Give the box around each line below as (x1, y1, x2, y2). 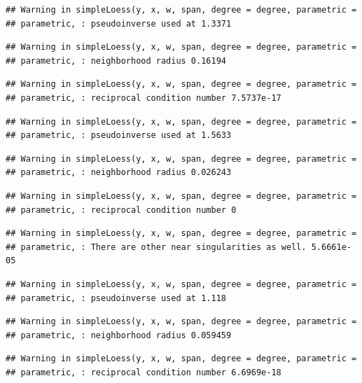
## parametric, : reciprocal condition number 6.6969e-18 (6, 367, 281, 377)
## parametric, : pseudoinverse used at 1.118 (6, 293, 226, 303)
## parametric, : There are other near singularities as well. (6, 242, 307, 252)
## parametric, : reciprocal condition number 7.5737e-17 (6, 92, 281, 103)
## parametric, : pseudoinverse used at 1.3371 (6, 18, 232, 29)
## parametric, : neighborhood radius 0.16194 (6, 55, 226, 66)
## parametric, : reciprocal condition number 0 (6, 204, 237, 215)
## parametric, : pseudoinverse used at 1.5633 (6, 130, 232, 141)
